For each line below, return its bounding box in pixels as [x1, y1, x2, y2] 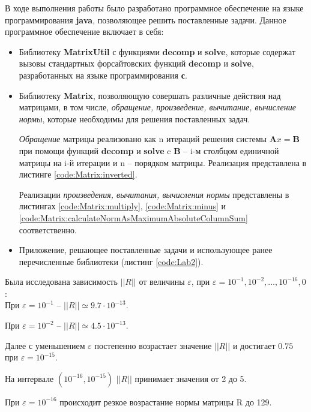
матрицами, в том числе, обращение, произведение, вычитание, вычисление [19, 101, 296, 113]
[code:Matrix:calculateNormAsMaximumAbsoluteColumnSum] [19, 211, 248, 224]
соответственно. [19, 223, 77, 236]
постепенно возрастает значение [94, 339, 212, 351]
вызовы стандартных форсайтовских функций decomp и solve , [19, 57, 254, 70]
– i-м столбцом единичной [183, 144, 279, 157]
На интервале [5, 372, 54, 384]
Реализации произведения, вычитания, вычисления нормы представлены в [19, 188, 289, 200]
